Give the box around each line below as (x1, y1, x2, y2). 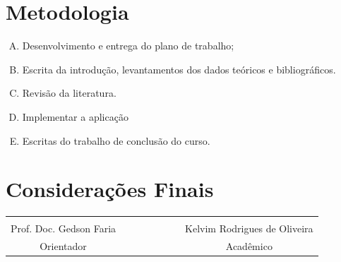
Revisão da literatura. (22, 85, 116, 100)
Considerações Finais (6, 174, 214, 203)
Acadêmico (225, 239, 273, 254)
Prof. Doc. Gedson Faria (11, 221, 116, 236)
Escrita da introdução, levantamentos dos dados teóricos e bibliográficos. (22, 61, 336, 76)
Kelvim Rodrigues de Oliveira (185, 221, 313, 236)
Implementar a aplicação (22, 109, 128, 124)
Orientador (40, 239, 87, 254)
